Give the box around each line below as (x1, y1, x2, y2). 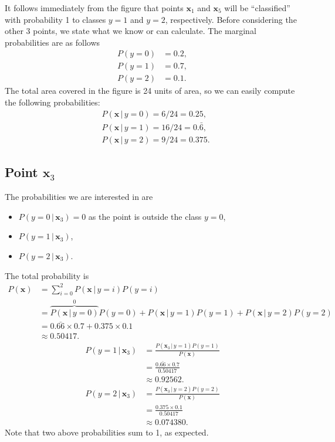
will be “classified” (224, 2, 290, 13)
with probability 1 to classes (5, 13, 106, 25)
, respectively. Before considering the (165, 13, 297, 25)
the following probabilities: (5, 96, 100, 108)
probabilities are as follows (5, 36, 100, 48)
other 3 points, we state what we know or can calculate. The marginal (5, 25, 256, 37)
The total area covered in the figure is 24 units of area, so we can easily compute (5, 84, 295, 97)
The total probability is (5, 269, 89, 281)
